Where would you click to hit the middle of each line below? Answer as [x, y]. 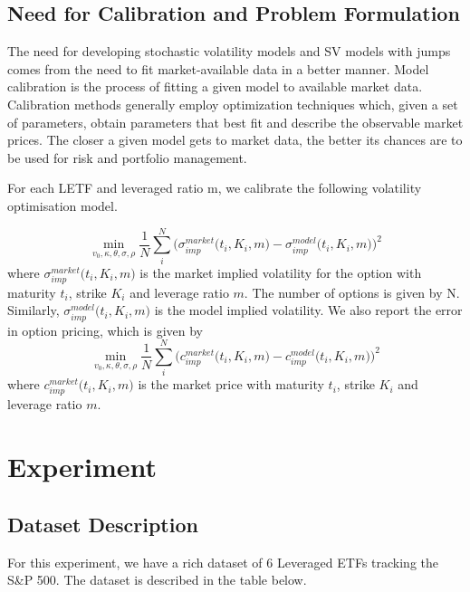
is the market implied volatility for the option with [281, 272]
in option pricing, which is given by [105, 330]
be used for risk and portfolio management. [127, 157]
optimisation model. [62, 205]
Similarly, [34, 310]
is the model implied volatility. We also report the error [308, 310]
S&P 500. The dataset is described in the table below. [157, 580]
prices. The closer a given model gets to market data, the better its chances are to [235, 140]
